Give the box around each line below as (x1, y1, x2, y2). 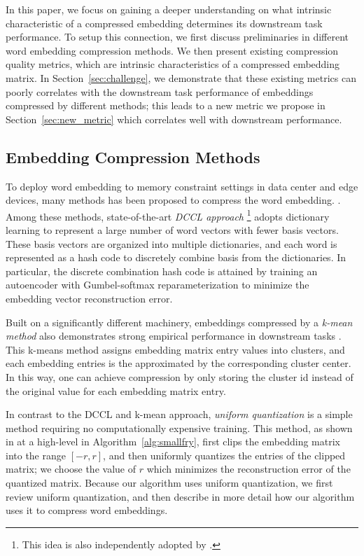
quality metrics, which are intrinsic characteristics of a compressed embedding (6, 57, 340, 71)
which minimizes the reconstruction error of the (146, 461, 351, 476)
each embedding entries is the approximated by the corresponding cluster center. (6, 356, 351, 370)
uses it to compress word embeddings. (6, 503, 168, 517)
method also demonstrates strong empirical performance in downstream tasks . (6, 328, 342, 343)
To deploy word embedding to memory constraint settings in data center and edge (6, 179, 358, 193)
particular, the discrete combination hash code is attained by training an (6, 263, 318, 278)
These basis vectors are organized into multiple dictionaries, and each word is (6, 236, 337, 251)
